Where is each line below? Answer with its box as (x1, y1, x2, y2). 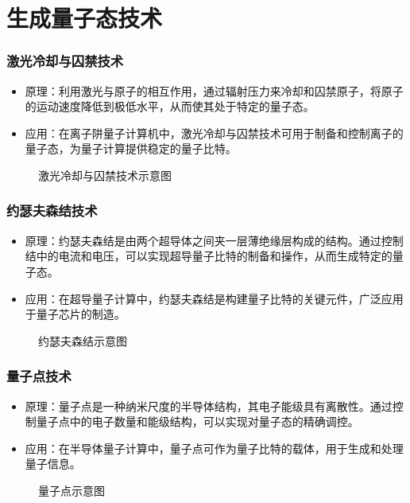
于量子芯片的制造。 (25, 306, 126, 322)
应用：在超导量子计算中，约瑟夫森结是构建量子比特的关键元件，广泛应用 (25, 290, 404, 306)
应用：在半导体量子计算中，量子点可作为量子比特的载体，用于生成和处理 (25, 439, 404, 456)
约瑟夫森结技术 (6, 201, 98, 220)
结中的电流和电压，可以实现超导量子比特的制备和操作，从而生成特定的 (25, 248, 393, 264)
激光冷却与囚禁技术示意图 (38, 166, 172, 183)
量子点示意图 (38, 482, 105, 498)
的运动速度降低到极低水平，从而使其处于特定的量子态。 (25, 98, 315, 115)
